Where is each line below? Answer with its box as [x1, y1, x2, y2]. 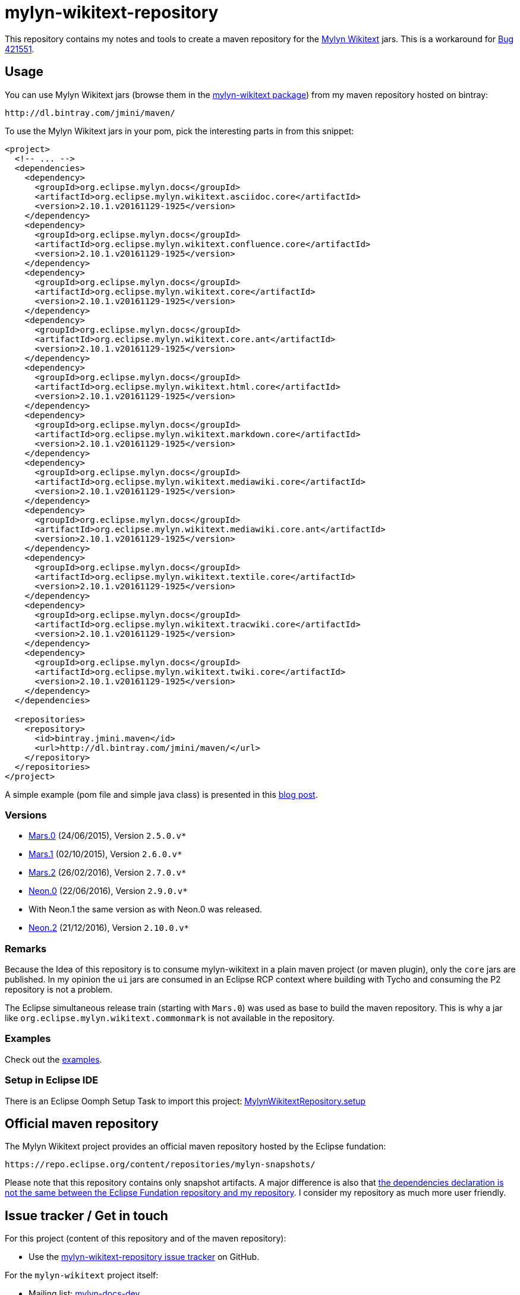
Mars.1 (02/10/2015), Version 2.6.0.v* [29, 849, 182, 860]
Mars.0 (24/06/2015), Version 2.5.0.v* [29, 830, 187, 841]
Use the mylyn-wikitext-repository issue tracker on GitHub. [29, 1252, 260, 1262]
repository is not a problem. [5, 984, 113, 995]
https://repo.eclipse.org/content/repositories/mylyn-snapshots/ [5, 1160, 316, 1170]
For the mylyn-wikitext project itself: [5, 1270, 159, 1281]
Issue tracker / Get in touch [5, 1208, 168, 1223]
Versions [5, 808, 47, 821]
